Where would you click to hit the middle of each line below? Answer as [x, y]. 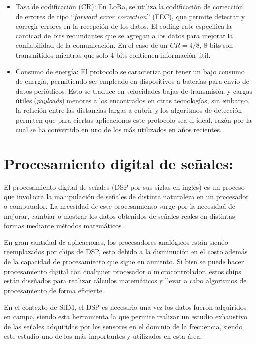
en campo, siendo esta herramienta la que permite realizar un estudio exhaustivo [126, 316]
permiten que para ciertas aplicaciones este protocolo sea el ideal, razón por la [133, 120]
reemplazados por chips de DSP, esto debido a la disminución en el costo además [126, 252]
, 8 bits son [216, 45]
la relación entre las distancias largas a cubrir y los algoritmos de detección [129, 110]
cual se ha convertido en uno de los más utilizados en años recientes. [118, 129]
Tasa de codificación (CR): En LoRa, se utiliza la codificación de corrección [129, 6]
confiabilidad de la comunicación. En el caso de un [92, 45]
